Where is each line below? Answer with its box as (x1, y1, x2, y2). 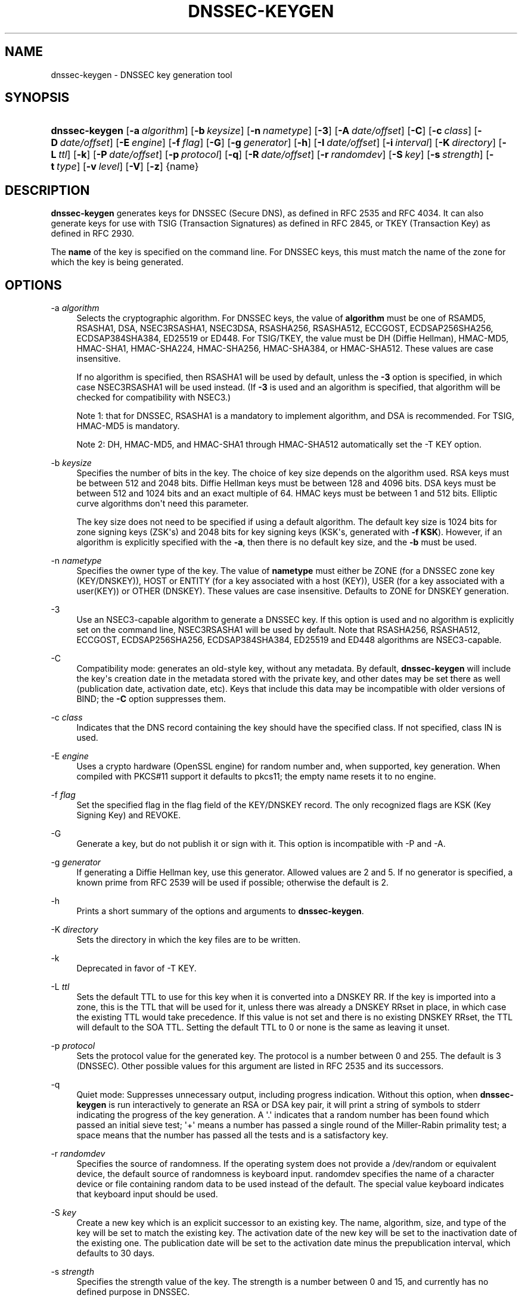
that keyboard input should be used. (76, 1189, 218, 1200)
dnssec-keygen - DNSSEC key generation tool (51, 69, 232, 80)
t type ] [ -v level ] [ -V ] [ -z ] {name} (51, 160, 199, 173)
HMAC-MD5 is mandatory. (76, 421, 180, 431)
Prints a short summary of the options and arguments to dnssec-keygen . (76, 906, 364, 917)
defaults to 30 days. (76, 1248, 155, 1259)
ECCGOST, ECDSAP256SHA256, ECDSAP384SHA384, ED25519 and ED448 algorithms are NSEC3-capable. (76, 635, 502, 645)
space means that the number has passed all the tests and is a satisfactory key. (76, 1130, 389, 1141)
